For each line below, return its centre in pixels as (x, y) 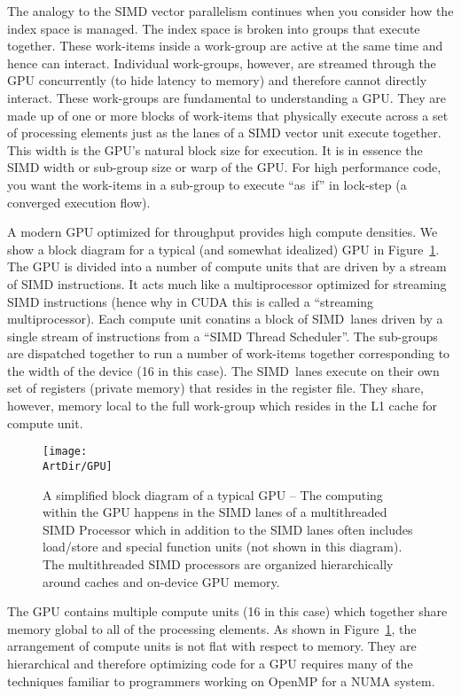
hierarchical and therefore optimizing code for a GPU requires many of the (210, 663)
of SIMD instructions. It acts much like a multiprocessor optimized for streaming (227, 283)
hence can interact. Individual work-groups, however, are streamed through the (222, 63)
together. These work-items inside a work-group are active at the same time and (225, 46)
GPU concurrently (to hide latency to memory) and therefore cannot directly (217, 80)
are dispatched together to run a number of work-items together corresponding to (229, 353)
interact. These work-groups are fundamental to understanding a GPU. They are (227, 97)
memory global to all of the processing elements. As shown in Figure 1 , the (212, 628)
